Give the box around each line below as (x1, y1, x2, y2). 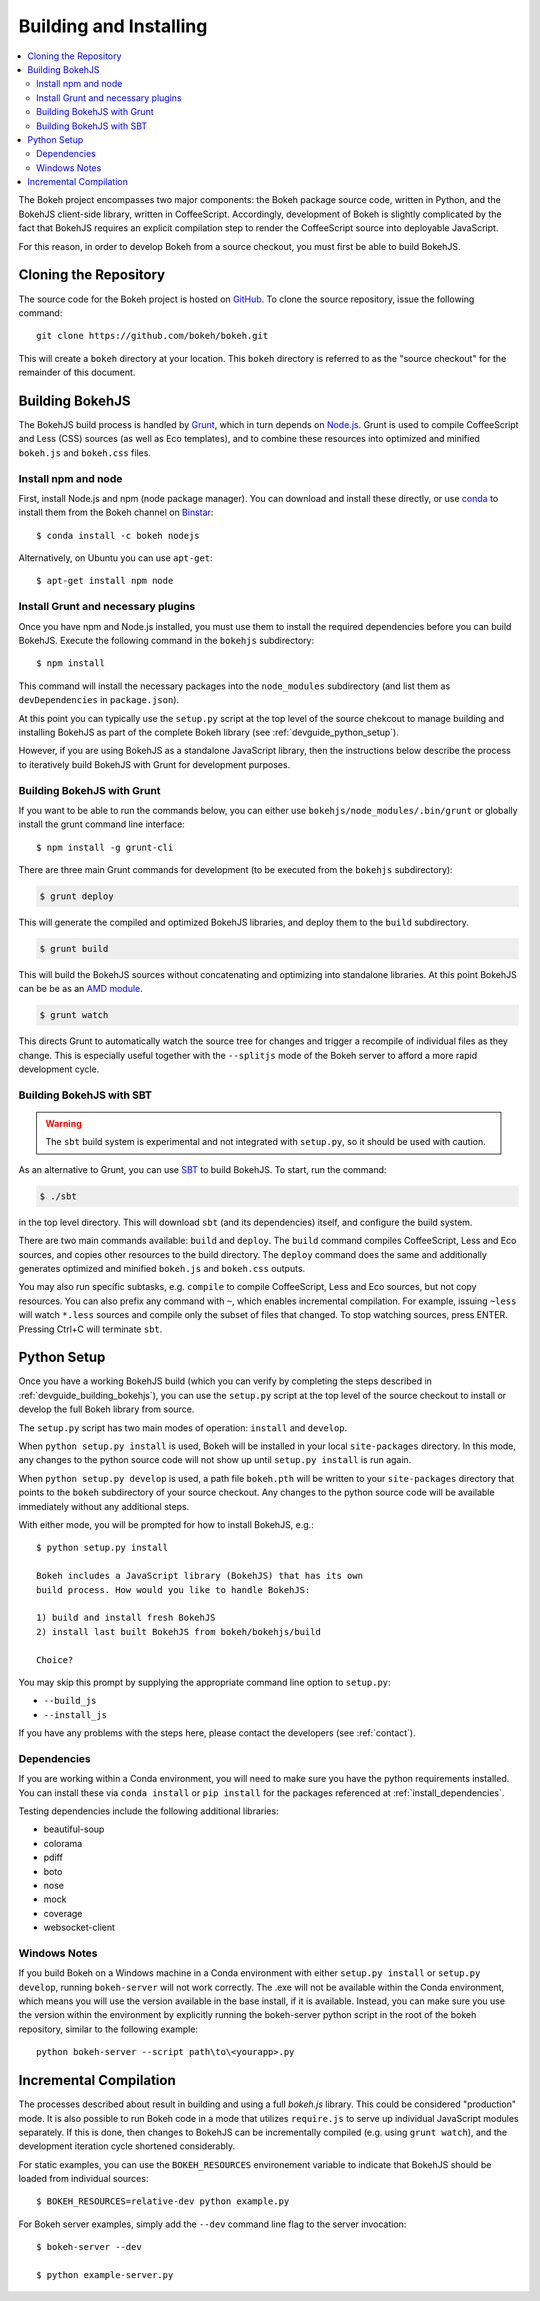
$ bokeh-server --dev (36, 2241, 142, 2253)
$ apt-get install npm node (36, 575, 174, 587)
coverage (43, 1907, 83, 1919)
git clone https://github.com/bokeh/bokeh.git (36, 330, 269, 342)
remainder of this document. (18, 366, 136, 379)
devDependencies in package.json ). (18, 694, 180, 706)
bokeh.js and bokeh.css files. (18, 446, 152, 459)
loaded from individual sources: (18, 2173, 149, 2185)
